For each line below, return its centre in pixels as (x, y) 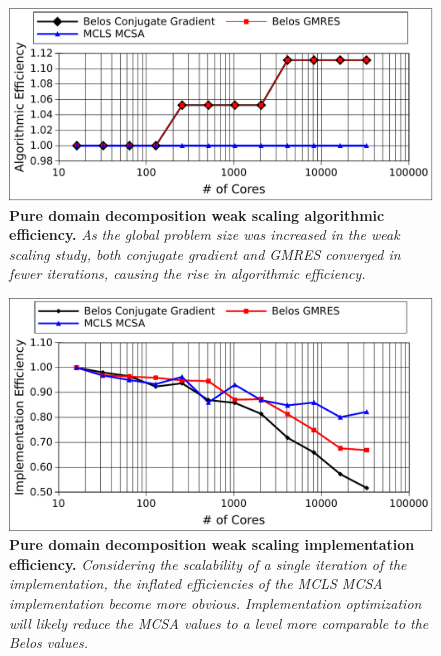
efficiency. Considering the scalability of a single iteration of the (208, 563)
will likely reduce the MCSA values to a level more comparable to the (219, 622)
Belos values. (48, 642)
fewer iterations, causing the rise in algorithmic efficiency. (187, 273)
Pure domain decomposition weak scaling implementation (212, 544)
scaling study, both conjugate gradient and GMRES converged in (205, 253)
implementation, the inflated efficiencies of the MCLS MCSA (196, 583)
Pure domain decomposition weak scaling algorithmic (197, 214)
